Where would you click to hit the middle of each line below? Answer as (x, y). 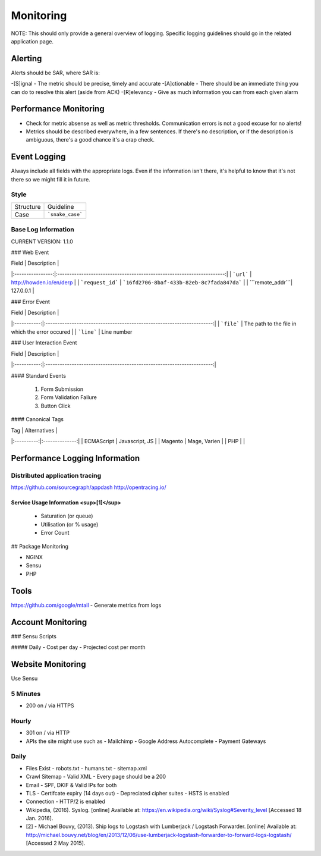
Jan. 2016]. (40, 819)
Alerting (26, 59)
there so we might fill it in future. (51, 179)
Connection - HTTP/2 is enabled (65, 802)
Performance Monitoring (58, 109)
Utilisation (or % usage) (70, 524)
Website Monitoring (48, 664)
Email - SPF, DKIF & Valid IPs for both (71, 785)
